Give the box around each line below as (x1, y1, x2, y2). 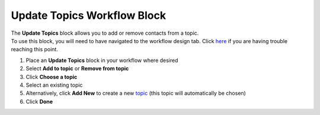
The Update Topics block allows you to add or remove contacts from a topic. (11, 29, 199, 37)
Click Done (25, 98, 53, 105)
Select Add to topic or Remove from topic (25, 65, 129, 72)
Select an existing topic (25, 81, 83, 88)
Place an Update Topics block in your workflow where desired (25, 57, 178, 64)
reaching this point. (11, 46, 59, 53)
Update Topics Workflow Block (11, 9, 166, 22)
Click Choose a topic (25, 73, 78, 80)
